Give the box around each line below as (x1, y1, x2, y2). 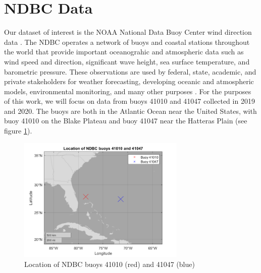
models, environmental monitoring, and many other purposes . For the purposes (4, 86, 251, 96)
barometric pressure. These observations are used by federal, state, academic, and (4, 66, 256, 77)
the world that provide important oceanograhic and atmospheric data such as (4, 46, 244, 57)
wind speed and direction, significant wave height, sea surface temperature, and (4, 56, 250, 66)
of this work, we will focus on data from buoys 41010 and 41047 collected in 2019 (4, 96, 255, 106)
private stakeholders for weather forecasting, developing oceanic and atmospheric (4, 76, 254, 87)
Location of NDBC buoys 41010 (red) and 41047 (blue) (24, 259, 195, 269)
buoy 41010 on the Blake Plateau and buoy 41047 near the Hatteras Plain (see (4, 115, 247, 126)
